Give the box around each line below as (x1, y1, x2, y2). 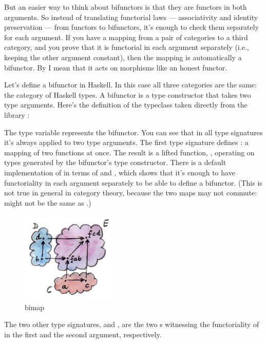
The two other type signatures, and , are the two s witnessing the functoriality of (4, 319, 259, 330)
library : (4, 109, 30, 120)
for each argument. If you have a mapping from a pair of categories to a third (4, 31, 248, 42)
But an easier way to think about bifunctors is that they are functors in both (4, 2, 247, 12)
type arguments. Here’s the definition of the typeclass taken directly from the (4, 99, 247, 110)
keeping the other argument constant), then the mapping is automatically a (4, 51, 242, 62)
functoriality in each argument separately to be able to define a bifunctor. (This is (4, 177, 262, 188)
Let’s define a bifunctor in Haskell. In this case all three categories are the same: (4, 79, 257, 90)
